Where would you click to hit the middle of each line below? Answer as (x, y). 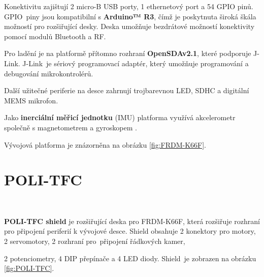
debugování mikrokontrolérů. (49, 73)
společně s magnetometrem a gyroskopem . (71, 127)
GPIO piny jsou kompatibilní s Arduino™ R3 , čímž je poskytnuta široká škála (130, 16)
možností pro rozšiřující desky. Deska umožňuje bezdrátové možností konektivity (129, 26)
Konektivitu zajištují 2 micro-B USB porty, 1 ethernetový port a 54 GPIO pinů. (129, 6)
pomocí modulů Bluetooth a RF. (55, 36)
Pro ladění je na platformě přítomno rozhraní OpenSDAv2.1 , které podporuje (128, 53)
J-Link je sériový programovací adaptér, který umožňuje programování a (136, 63)
